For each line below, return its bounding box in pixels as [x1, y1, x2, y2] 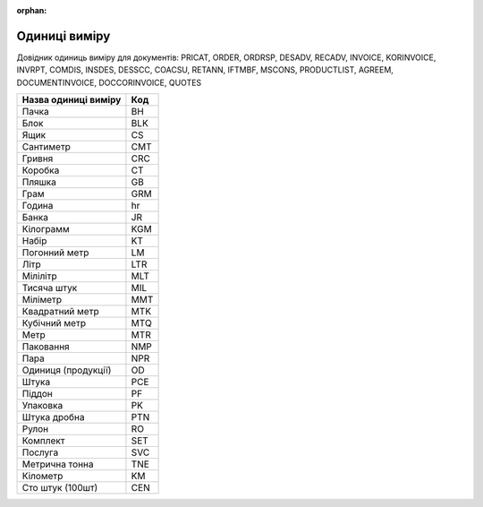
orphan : [16, 5, 47, 15]
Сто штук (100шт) [21, 482, 98, 494]
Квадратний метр [21, 305, 99, 318]
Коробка [21, 164, 60, 176]
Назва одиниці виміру [21, 94, 122, 107]
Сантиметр [21, 141, 72, 153]
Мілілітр [21, 270, 57, 282]
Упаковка [21, 400, 64, 412]
